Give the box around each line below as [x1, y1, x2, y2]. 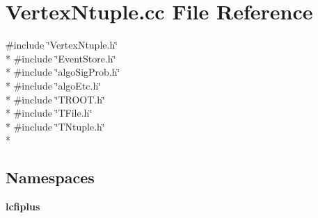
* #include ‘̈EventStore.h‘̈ [6, 51, 116, 65]
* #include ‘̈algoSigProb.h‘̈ [6, 65, 120, 79]
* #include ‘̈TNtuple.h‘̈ [6, 119, 105, 133]
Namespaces [6, 167, 95, 188]
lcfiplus [6, 199, 40, 214]
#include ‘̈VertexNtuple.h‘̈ [6, 37, 118, 52]
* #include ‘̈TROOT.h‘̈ [6, 92, 105, 106]
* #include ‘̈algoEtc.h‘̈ [6, 78, 102, 92]
